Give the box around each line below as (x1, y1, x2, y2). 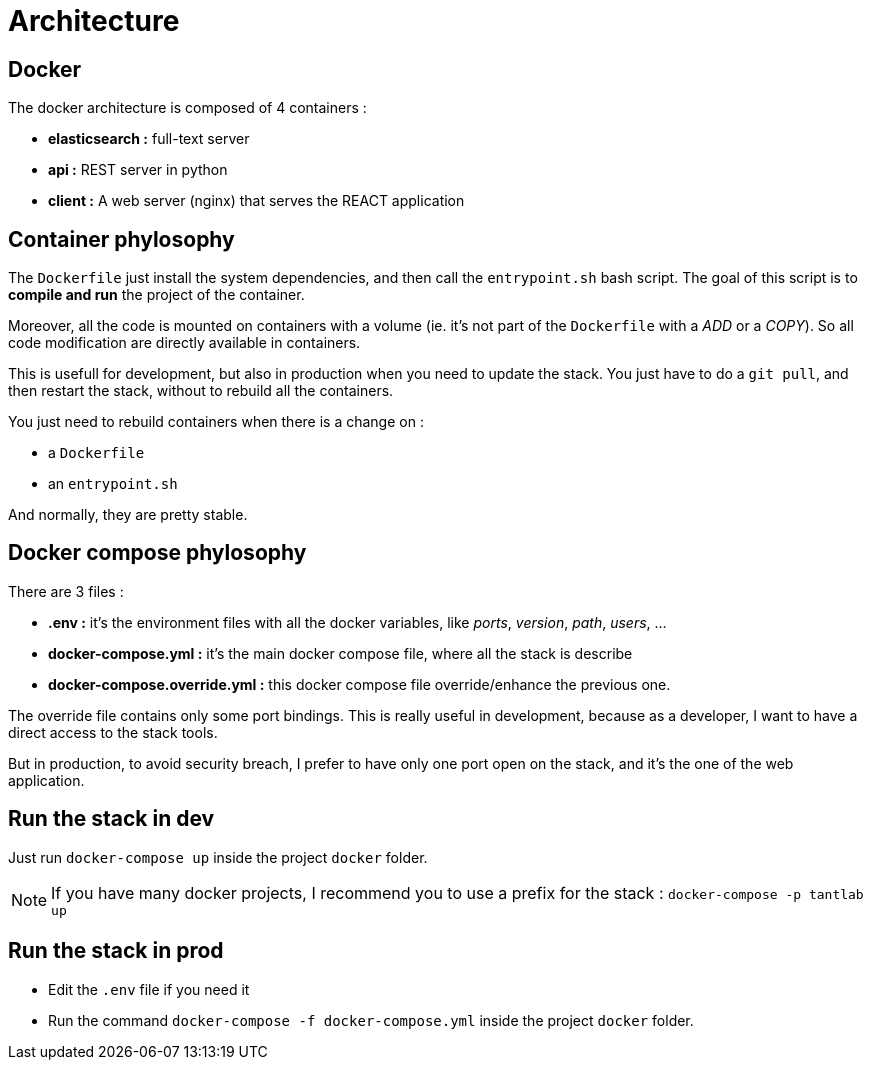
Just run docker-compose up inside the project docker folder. (8, 848, 428, 866)
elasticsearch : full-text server (48, 130, 250, 148)
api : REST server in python (48, 161, 228, 179)
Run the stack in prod (8, 938, 224, 964)
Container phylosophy (8, 226, 235, 252)
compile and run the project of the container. (8, 286, 305, 304)
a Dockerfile (48, 444, 145, 462)
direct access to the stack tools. (8, 723, 218, 741)
